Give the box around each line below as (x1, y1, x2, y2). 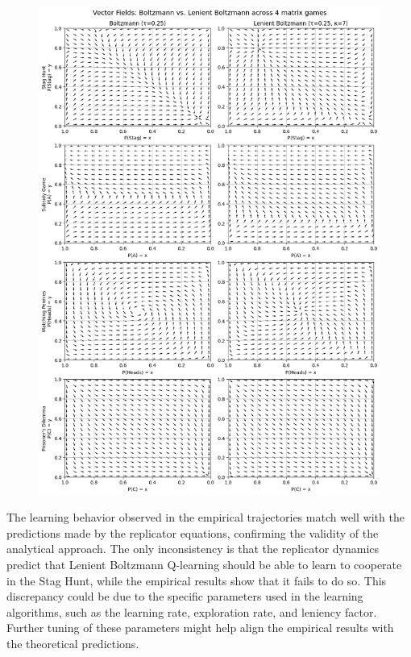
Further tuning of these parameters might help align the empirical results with (6, 619, 394, 636)
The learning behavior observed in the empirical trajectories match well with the (6, 509, 405, 526)
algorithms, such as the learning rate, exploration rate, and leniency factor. (6, 603, 377, 620)
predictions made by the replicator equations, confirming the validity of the (6, 524, 379, 541)
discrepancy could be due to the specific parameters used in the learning (6, 588, 363, 605)
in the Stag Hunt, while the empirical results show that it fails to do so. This (6, 572, 387, 588)
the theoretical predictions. (6, 634, 139, 651)
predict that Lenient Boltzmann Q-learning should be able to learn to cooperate (6, 555, 402, 572)
